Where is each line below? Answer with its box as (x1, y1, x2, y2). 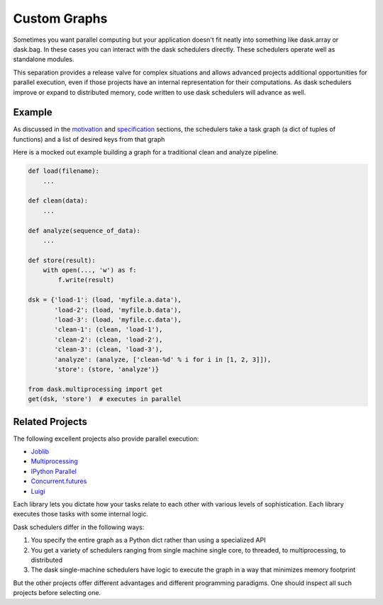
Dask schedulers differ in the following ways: (13, 523, 145, 531)
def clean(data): (28, 197, 89, 205)
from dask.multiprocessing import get (28, 385, 163, 393)
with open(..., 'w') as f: (43, 266, 138, 274)
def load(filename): (28, 167, 99, 175)
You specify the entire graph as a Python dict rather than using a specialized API (30, 536, 266, 545)
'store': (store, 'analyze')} (54, 365, 160, 373)
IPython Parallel (30, 467, 77, 475)
